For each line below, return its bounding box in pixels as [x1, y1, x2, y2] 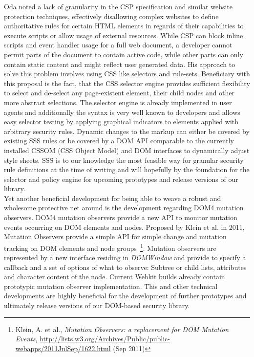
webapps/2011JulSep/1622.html [15, 343, 111, 353]
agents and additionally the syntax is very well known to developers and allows [4, 107, 240, 117]
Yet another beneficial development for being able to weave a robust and [4, 193, 221, 203]
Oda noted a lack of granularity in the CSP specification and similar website [4, 1, 233, 11]
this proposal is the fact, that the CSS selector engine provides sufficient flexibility [4, 78, 250, 88]
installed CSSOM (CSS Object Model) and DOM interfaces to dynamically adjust [4, 145, 250, 155]
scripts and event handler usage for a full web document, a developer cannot [4, 40, 233, 50]
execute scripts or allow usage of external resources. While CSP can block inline [4, 30, 243, 40]
